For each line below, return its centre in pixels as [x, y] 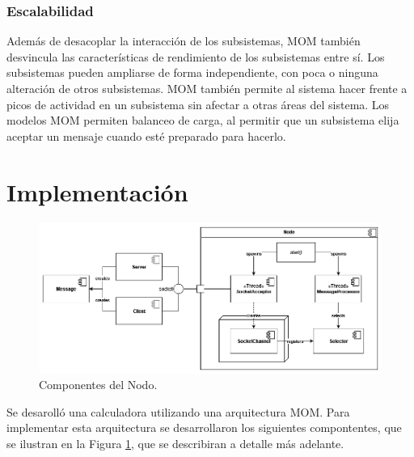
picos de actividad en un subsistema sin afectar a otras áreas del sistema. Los [198, 104]
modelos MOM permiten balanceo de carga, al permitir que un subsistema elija [203, 120]
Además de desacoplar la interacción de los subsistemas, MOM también [184, 41]
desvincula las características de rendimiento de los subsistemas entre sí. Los [196, 56]
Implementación [97, 191]
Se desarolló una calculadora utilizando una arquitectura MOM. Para [178, 411]
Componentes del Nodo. [98, 385]
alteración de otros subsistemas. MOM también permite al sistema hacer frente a [207, 88]
